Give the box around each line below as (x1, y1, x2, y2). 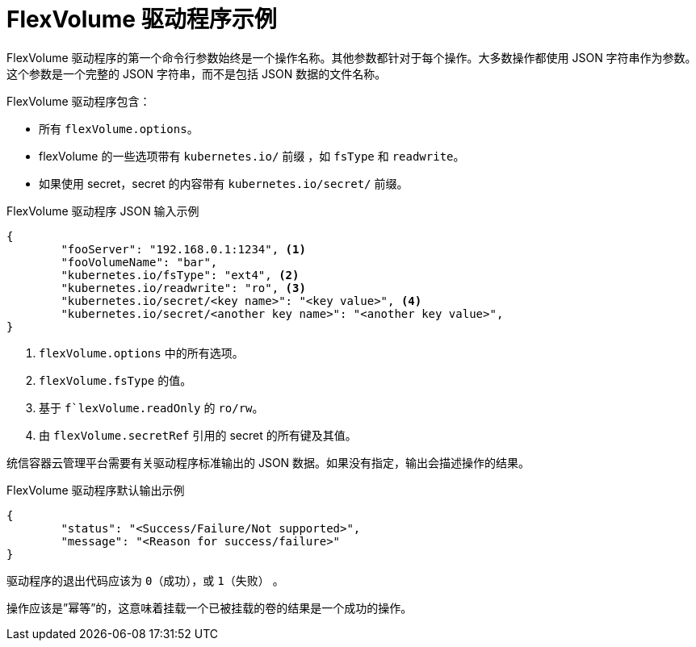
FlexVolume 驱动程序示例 (6, 6, 277, 33)
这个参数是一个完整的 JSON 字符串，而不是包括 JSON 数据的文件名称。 (6, 66, 387, 81)
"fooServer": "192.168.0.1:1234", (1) (61, 242, 306, 256)
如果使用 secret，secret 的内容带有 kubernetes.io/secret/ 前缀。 (39, 176, 409, 190)
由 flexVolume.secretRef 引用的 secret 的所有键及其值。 (39, 428, 357, 442)
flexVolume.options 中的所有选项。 (39, 345, 244, 360)
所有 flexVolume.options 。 (39, 121, 199, 136)
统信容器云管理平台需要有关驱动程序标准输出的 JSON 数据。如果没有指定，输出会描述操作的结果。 (6, 455, 530, 470)
